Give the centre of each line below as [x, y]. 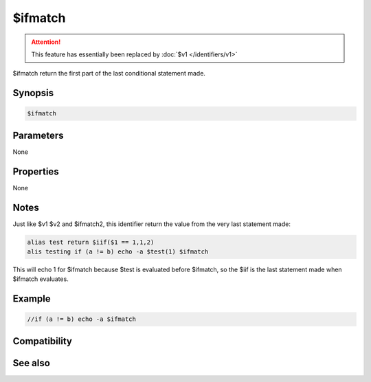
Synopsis [33, 93]
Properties [36, 171]
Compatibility [42, 341]
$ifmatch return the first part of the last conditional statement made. [109, 74]
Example [32, 299]
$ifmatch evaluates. [41, 279]
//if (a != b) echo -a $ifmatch [82, 319]
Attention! [46, 42]
